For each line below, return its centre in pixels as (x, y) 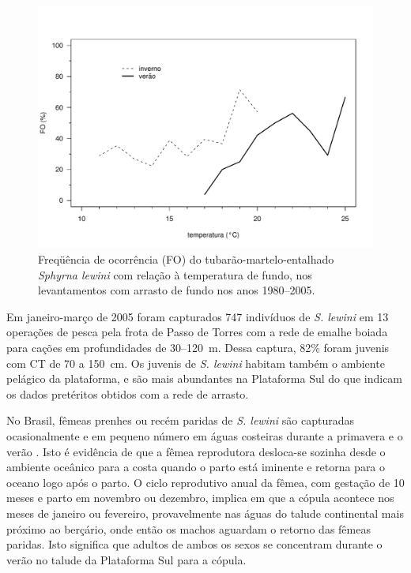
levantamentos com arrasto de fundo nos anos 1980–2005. (177, 290)
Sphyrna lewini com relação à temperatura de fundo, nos (175, 274)
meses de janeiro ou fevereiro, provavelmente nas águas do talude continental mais (205, 513)
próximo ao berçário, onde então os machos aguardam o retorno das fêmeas (189, 528)
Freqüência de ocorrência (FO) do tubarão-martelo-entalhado (186, 259)
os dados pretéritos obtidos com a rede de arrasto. (128, 393)
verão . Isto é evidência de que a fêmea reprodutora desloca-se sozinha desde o (196, 451)
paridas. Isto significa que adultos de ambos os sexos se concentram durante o (194, 544)
